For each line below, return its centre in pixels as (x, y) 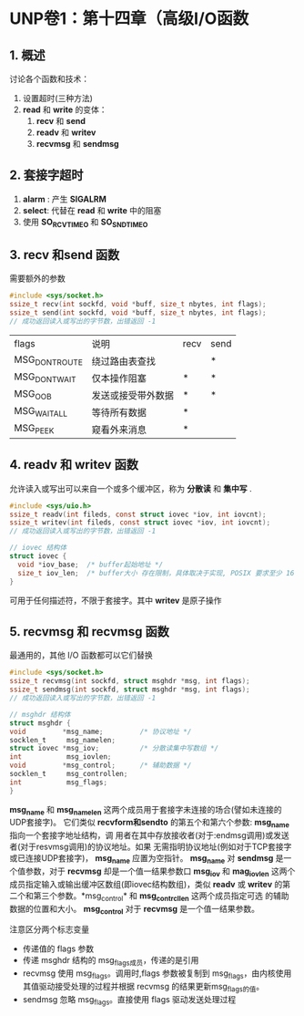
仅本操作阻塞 (119, 378)
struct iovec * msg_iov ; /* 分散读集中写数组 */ (114, 749)
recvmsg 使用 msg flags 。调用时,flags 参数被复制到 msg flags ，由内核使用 (157, 975)
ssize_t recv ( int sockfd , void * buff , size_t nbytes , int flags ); (138, 305)
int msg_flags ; (58, 782)
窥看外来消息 (119, 430)
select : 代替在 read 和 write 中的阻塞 (92, 210)
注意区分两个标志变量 (49, 929)
